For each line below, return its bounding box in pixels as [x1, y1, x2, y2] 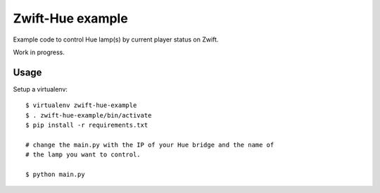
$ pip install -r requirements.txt [25, 121, 148, 130]
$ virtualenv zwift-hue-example [25, 101, 137, 109]
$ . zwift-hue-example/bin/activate [25, 111, 152, 119]
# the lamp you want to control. [25, 151, 141, 158]
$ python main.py [25, 170, 85, 178]
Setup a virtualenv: [13, 85, 68, 93]
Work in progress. [13, 48, 65, 56]
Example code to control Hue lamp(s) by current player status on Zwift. [13, 35, 219, 44]
